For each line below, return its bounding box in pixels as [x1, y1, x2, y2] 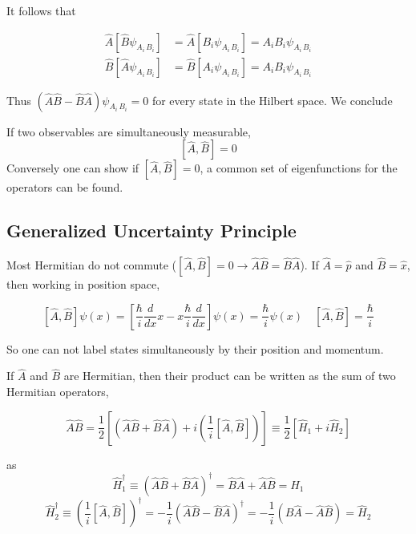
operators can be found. [6, 179, 123, 196]
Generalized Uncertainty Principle [6, 218, 297, 243]
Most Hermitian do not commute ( [6, 257, 177, 273]
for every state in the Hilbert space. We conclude [151, 91, 393, 108]
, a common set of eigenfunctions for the [200, 160, 398, 176]
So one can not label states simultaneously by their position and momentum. [6, 340, 384, 357]
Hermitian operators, [6, 383, 109, 400]
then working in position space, [6, 276, 160, 293]
